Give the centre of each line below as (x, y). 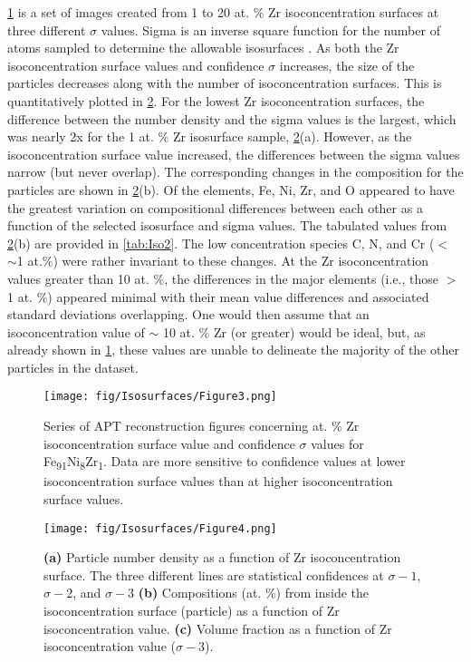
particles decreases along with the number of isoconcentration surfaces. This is (225, 83)
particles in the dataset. (73, 367)
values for (337, 443)
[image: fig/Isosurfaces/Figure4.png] (160, 528)
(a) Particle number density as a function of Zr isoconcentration (222, 557)
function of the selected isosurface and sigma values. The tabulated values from (227, 225)
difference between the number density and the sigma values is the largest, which (232, 118)
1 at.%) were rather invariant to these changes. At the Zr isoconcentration (223, 261)
